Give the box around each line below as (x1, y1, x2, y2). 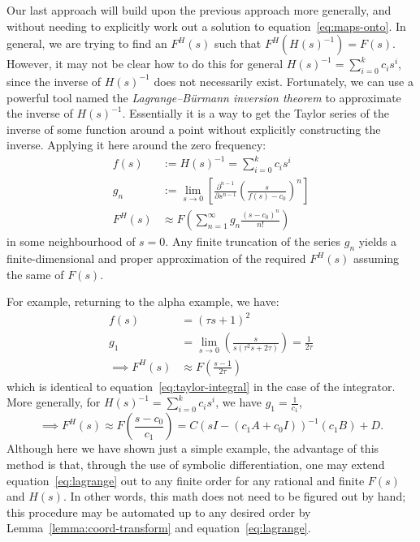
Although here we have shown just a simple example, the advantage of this (6, 440, 379, 457)
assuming (353, 250, 400, 267)
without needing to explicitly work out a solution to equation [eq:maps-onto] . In (6, 17, 406, 34)
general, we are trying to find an (6, 35, 167, 52)
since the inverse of (6, 72, 102, 89)
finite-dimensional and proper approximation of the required (6, 250, 306, 267)
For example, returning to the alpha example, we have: (6, 293, 279, 310)
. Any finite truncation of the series (165, 233, 341, 250)
